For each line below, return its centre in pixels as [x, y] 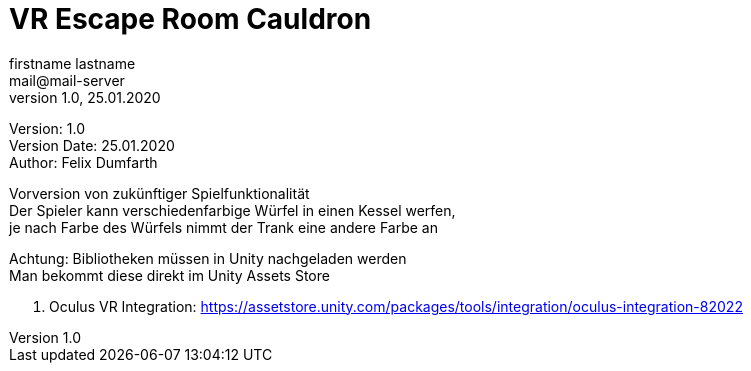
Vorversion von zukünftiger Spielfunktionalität [159, 193]
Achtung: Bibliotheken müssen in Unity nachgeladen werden [208, 258]
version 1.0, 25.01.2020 [85, 97]
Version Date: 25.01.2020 [92, 145]
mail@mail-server [67, 80]
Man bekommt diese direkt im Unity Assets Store [169, 275]
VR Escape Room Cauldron [190, 19]
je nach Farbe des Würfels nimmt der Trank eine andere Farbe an [223, 227]
